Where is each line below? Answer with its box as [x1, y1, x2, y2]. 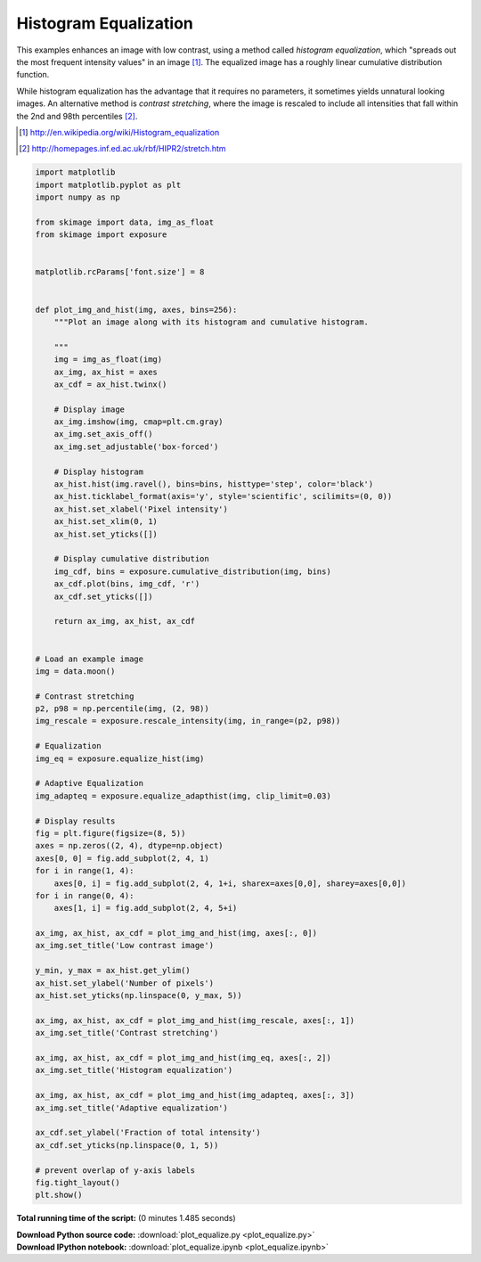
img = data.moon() [35, 666, 116, 676]
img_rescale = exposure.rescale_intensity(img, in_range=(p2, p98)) [35, 716, 341, 726]
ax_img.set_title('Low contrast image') [35, 940, 214, 951]
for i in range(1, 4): [35, 865, 135, 876]
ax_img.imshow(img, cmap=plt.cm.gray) [53, 417, 224, 427]
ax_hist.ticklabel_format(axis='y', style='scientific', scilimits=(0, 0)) [53, 491, 393, 502]
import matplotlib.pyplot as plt [35, 179, 182, 190]
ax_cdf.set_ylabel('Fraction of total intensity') [35, 1127, 262, 1138]
